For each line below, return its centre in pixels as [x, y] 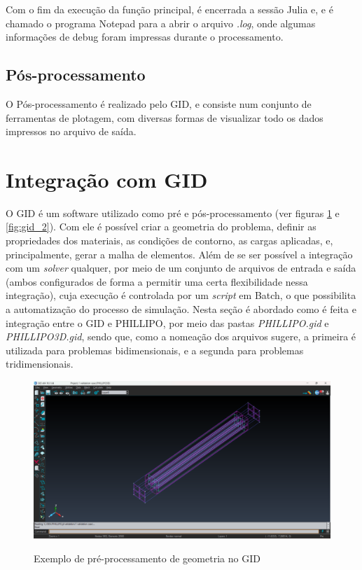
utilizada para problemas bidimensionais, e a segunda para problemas [155, 350]
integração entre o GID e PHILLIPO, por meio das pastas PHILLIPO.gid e [167, 322]
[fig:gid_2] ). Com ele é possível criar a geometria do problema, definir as [161, 227]
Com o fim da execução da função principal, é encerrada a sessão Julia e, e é [169, 9]
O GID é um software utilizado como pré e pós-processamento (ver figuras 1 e [173, 213]
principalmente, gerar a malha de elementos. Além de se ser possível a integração [179, 254]
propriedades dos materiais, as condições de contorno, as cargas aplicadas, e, [169, 241]
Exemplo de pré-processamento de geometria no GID [147, 558]
